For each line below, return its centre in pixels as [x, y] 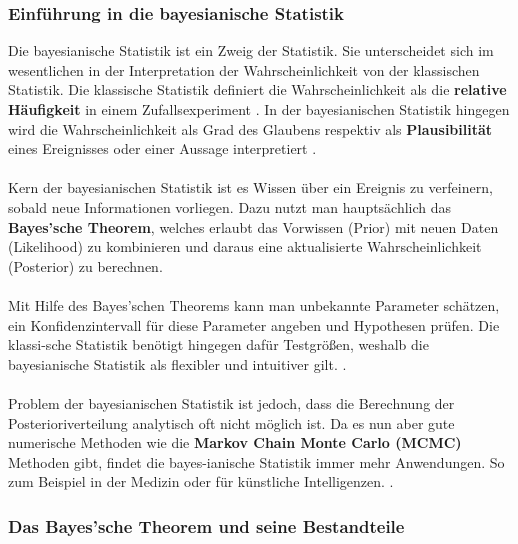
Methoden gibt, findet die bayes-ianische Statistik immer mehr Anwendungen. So [256, 461]
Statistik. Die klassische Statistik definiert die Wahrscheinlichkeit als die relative [257, 89]
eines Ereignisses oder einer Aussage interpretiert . [162, 148]
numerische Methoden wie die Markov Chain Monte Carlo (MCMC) [235, 442]
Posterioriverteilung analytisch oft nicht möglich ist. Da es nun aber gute [231, 422]
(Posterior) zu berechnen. [85, 265]
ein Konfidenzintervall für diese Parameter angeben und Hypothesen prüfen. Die [254, 324]
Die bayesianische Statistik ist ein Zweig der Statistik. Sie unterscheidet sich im [251, 50]
